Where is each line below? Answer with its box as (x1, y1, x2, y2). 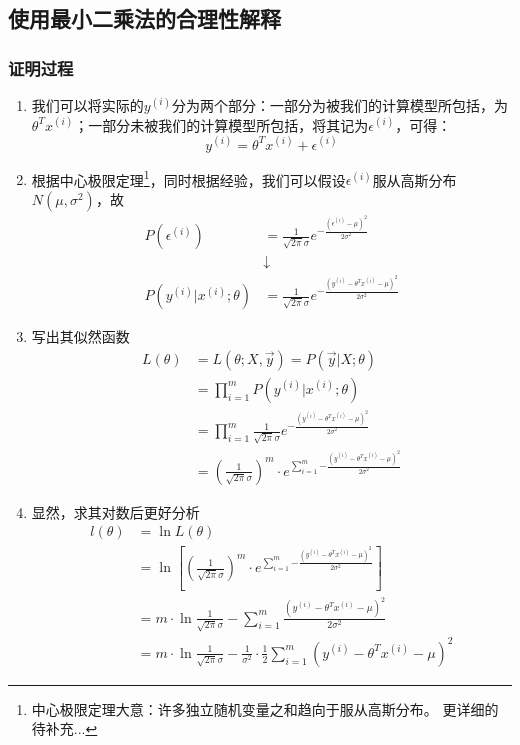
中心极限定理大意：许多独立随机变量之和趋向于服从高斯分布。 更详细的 (31, 698, 499, 719)
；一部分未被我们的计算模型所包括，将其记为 (74, 114, 369, 135)
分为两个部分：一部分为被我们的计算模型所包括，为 (171, 95, 508, 115)
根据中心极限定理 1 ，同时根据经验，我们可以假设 (31, 166, 346, 190)
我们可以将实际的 (31, 95, 144, 115)
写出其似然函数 (31, 326, 130, 347)
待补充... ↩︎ (31, 718, 98, 739)
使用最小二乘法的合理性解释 (8, 3, 281, 34)
